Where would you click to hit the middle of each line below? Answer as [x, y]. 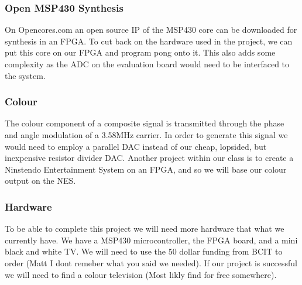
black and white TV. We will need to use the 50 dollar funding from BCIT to [144, 251]
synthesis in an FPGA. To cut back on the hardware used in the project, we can [149, 41]
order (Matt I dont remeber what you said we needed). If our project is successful [151, 262]
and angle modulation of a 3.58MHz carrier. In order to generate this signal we [146, 135]
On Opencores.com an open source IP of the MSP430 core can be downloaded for [151, 30]
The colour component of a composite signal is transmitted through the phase [145, 123]
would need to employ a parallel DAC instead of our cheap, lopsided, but [136, 146]
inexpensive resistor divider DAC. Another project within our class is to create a [149, 158]
